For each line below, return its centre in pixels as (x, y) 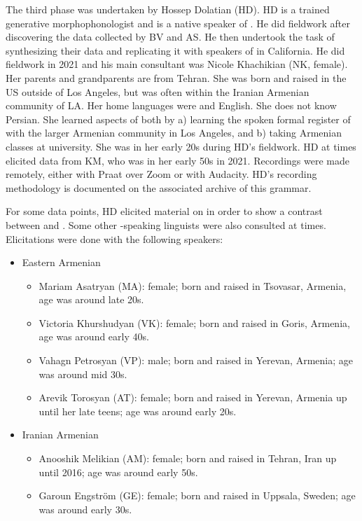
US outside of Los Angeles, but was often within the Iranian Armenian (158, 91)
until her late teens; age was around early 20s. (138, 411)
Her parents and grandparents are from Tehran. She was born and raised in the (176, 77)
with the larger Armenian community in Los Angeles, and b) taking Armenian (174, 133)
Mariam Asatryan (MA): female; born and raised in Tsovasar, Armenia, (193, 285)
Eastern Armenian (61, 262)
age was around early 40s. (94, 336)
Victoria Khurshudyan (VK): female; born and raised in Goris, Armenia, (194, 322)
